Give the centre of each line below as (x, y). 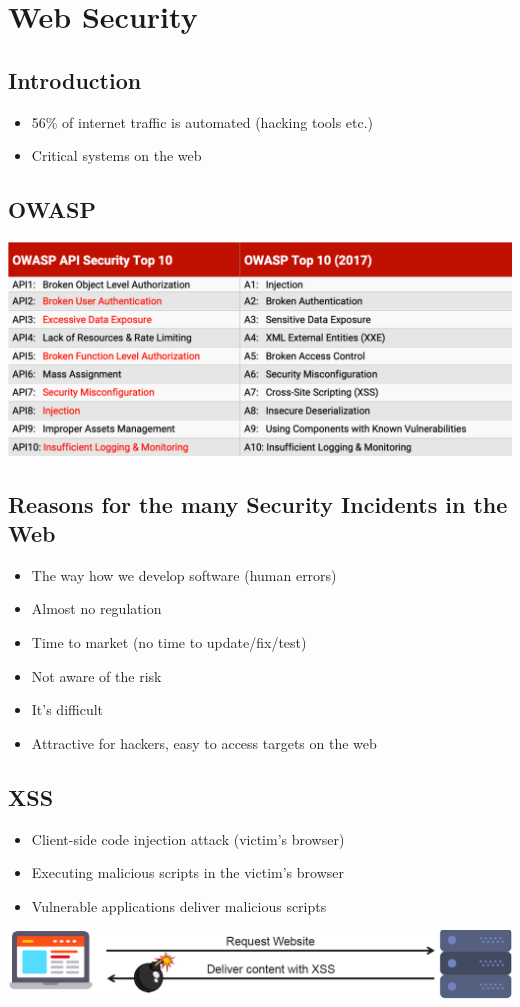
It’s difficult (67, 709)
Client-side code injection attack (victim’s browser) (188, 838)
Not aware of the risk (96, 675)
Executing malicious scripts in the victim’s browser (187, 872)
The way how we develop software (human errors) (184, 574)
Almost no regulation (96, 608)
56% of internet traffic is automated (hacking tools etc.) (202, 121)
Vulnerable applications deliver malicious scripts (179, 905)
